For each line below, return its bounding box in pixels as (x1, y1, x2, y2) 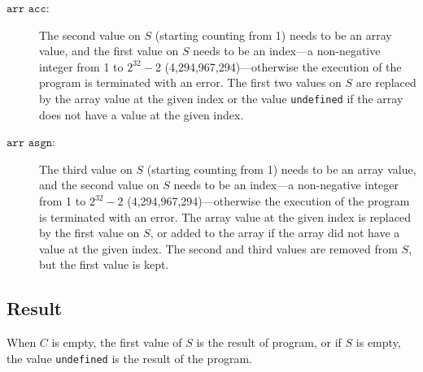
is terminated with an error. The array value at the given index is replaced (39, 208, 411, 225)
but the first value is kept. (39, 256, 169, 273)
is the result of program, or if (196, 334, 342, 351)
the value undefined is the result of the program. (7, 349, 252, 366)
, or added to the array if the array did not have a (150, 224, 400, 241)
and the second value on (39, 176, 159, 193)
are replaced (355, 74, 416, 91)
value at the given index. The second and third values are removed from (39, 240, 398, 257)
